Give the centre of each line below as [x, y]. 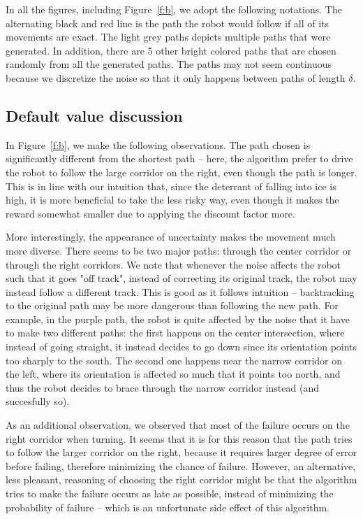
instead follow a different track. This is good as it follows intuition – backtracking [180, 291]
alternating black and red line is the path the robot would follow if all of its [168, 23]
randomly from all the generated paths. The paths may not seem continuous [169, 64]
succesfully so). [38, 401]
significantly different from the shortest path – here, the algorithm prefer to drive [179, 158]
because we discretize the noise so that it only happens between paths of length [176, 77]
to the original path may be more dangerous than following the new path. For [172, 305]
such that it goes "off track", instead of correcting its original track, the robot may [181, 278]
